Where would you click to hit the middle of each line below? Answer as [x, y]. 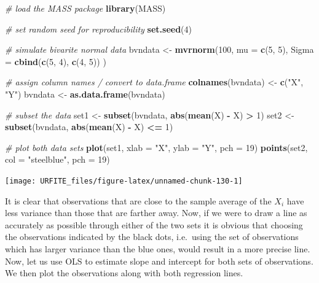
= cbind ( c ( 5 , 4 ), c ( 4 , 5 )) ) [56, 61]
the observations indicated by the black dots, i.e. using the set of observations [152, 237]
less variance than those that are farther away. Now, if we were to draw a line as [156, 213]
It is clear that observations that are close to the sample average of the [138, 200]
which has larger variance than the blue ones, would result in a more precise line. [158, 248]
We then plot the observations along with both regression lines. [124, 273]
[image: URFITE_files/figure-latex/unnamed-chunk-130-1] [124, 181]
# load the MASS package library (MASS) [85, 8]
